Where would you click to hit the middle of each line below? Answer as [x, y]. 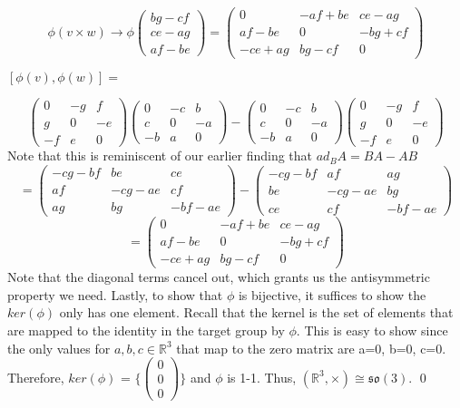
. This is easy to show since [372, 330]
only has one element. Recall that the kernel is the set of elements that [256, 312]
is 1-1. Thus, [262, 377]
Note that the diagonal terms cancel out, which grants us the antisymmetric [219, 277]
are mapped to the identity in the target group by [146, 330]
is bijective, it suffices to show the [332, 294]
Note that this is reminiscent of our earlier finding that [160, 155]
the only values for [59, 348]
